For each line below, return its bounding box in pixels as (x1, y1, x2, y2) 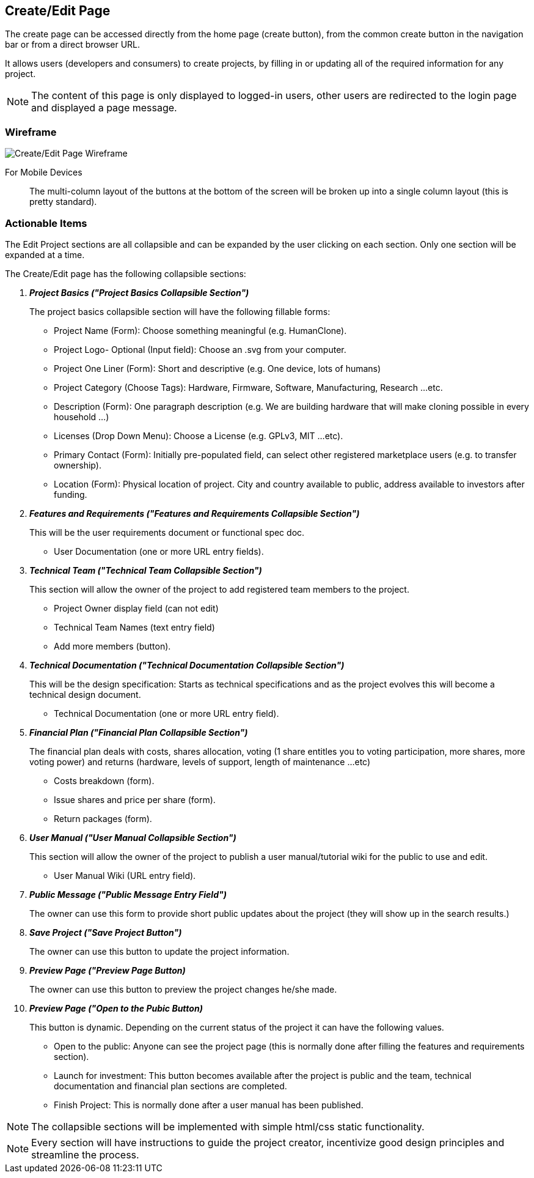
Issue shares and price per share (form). (54, 794, 216, 805)
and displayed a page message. (31, 102, 177, 114)
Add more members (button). (54, 640, 171, 651)
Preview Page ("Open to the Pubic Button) (29, 1002, 203, 1013)
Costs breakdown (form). (54, 775, 155, 786)
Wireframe (5, 125, 57, 138)
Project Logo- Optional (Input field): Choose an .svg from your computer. (54, 344, 346, 355)
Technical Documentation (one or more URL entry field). (54, 708, 279, 719)
